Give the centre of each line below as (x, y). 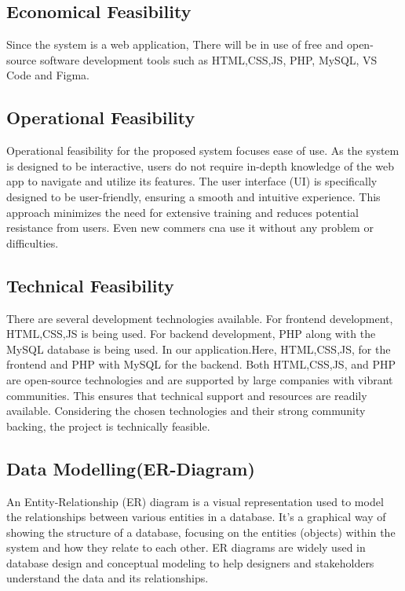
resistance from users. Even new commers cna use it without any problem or (190, 228)
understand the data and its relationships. (108, 578)
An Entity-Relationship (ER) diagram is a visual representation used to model (195, 501)
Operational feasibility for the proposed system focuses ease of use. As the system (203, 151)
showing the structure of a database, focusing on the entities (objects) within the (201, 532)
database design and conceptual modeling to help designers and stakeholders (190, 562)
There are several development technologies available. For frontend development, (200, 318)
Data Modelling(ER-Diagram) (131, 468)
